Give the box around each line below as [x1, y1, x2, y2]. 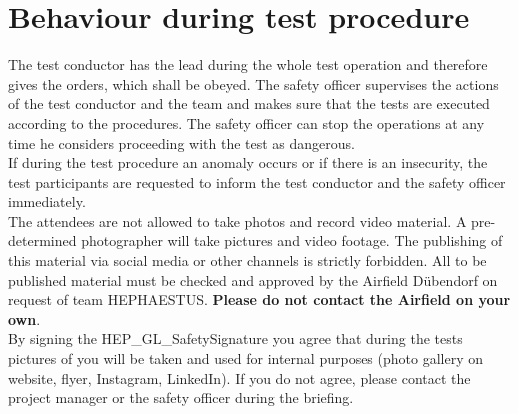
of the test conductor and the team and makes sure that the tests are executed [8, 93, 490, 114]
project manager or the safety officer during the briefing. [8, 387, 354, 408]
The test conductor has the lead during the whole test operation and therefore [8, 54, 488, 75]
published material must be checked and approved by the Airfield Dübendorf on [8, 269, 498, 290]
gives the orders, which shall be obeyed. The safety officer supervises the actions [8, 73, 499, 94]
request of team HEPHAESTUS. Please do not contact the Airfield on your [8, 289, 511, 310]
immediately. [8, 191, 86, 212]
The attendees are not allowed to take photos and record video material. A [8, 210, 467, 231]
